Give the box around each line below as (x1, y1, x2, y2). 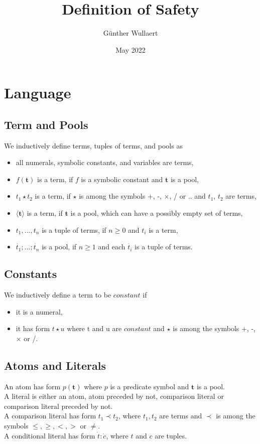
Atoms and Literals (4, 357, 106, 373)
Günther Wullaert (103, 28, 158, 38)
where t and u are (67, 323, 122, 334)
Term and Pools (4, 116, 88, 132)
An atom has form (4, 381, 61, 391)
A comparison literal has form (4, 410, 96, 421)
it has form (16, 323, 50, 334)
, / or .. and (169, 191, 206, 201)
